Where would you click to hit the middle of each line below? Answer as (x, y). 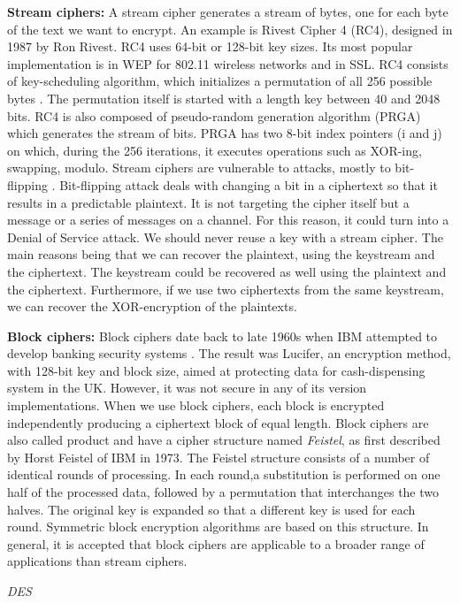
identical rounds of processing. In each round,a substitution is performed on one (224, 474)
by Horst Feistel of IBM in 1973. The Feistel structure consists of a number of (218, 457)
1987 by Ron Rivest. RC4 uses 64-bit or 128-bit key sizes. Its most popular (210, 46)
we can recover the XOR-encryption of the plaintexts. (152, 306)
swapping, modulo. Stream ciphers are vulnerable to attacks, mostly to (199, 168)
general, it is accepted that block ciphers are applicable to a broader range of (216, 543)
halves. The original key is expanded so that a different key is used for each (211, 509)
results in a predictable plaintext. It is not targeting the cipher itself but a (208, 202)
